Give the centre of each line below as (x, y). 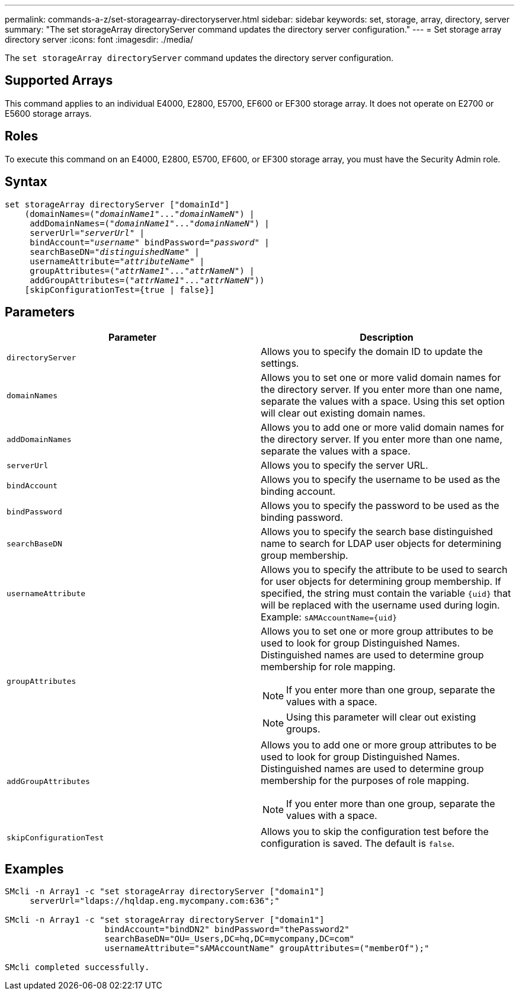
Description (387, 337)
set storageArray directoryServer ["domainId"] (117, 204)
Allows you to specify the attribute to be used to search (384, 570)
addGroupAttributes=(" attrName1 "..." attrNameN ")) (147, 280)
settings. (280, 364)
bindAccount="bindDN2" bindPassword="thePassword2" (227, 930)
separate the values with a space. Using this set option (383, 401)
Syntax (26, 182)
